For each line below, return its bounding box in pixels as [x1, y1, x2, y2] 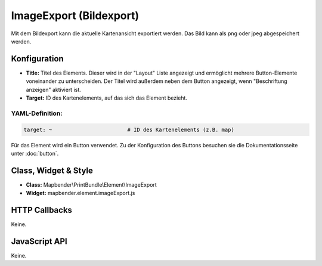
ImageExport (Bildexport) [11, 9, 140, 22]
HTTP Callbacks [11, 205, 73, 215]
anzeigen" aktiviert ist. [26, 86, 82, 93]
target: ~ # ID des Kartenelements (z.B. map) [23, 126, 235, 133]
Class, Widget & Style [11, 165, 94, 175]
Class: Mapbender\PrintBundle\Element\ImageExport [26, 181, 157, 188]
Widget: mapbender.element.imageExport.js [26, 190, 135, 197]
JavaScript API [11, 236, 68, 246]
